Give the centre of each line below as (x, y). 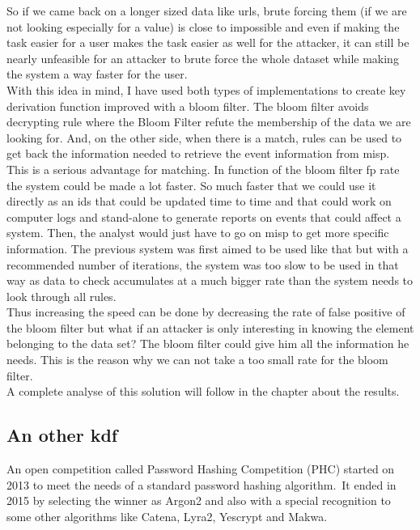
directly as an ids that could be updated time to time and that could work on (199, 201)
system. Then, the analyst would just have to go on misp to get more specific (198, 233)
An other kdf (62, 435)
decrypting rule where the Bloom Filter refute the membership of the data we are (209, 122)
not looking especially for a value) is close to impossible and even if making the (203, 26)
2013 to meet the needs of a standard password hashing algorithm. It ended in (202, 484)
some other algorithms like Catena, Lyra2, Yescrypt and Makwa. (167, 516)
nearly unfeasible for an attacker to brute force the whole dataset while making (203, 58)
